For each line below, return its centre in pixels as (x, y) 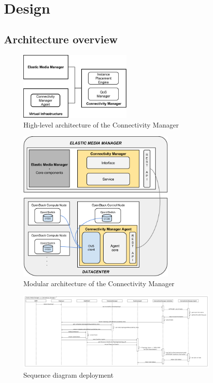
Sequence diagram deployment (69, 374)
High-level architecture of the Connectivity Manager (101, 124)
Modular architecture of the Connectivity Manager (99, 283)
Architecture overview (61, 39)
